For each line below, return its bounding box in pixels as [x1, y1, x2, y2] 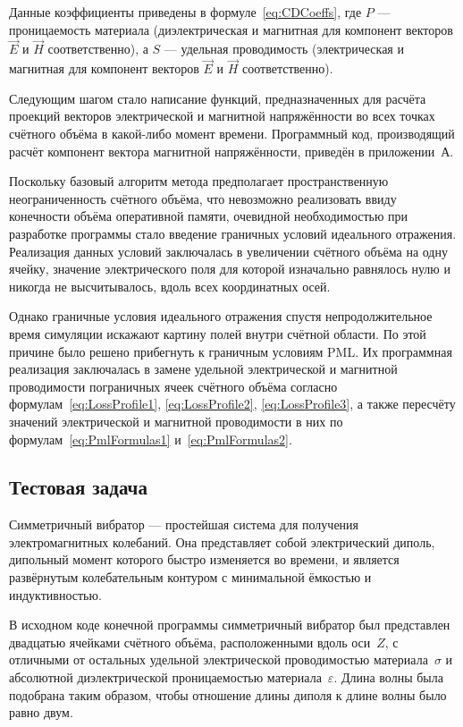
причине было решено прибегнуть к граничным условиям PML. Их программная [9, 342, 452, 360]
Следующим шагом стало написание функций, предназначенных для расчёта [9, 89, 426, 107]
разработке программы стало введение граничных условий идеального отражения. [9, 224, 457, 242]
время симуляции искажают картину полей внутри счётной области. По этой [9, 324, 426, 342]
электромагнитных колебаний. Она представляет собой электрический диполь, [9, 532, 435, 551]
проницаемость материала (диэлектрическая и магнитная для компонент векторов [9, 20, 453, 38]
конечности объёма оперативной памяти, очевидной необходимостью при [9, 207, 408, 225]
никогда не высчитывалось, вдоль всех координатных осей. [9, 276, 331, 295]
